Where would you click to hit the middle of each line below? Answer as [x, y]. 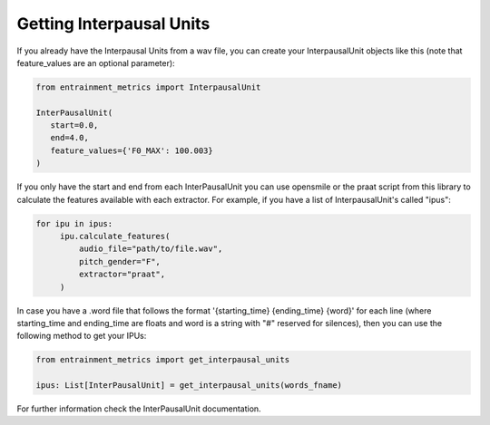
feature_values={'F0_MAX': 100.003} [132, 150]
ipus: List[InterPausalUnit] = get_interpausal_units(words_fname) [189, 386]
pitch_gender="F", [119, 261]
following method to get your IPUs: [82, 336]
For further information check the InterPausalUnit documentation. [139, 409]
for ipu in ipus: [74, 223]
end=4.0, [70, 138]
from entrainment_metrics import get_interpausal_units [163, 360]
